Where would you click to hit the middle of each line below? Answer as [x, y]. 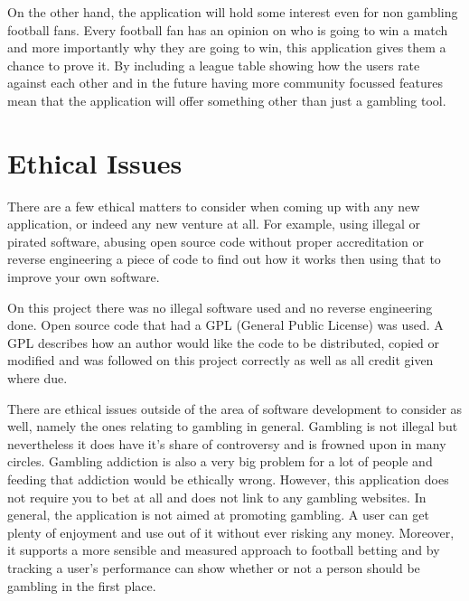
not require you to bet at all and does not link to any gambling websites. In [217, 497]
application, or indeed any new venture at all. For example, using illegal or [214, 224]
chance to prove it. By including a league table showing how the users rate [214, 65]
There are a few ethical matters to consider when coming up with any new [214, 206]
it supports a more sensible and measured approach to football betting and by [224, 550]
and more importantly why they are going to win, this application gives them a [227, 47]
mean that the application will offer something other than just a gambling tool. [227, 100]
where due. [38, 378]
